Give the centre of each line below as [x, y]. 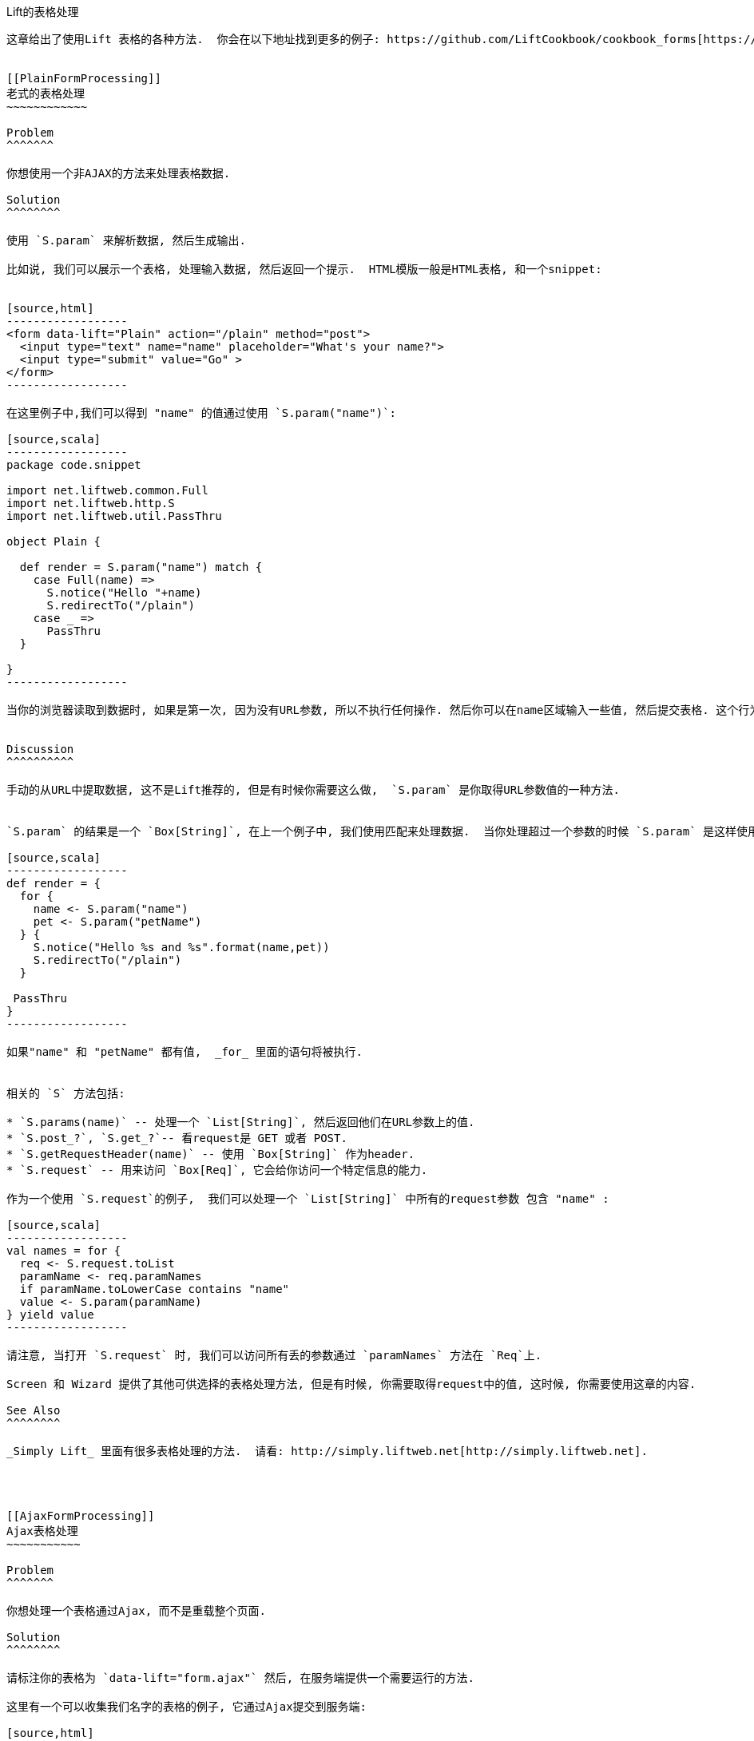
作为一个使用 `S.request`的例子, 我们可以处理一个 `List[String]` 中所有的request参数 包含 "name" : [308, 1199]
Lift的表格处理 [43, 12]
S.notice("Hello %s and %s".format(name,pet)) [181, 947]
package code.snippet [74, 465]
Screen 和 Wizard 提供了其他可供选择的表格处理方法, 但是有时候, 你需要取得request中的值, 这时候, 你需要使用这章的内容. [351, 1384]
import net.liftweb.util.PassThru [114, 516]
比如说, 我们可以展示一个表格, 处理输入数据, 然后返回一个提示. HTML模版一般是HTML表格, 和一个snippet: [304, 269]
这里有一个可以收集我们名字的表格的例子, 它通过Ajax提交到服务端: [187, 1707]
